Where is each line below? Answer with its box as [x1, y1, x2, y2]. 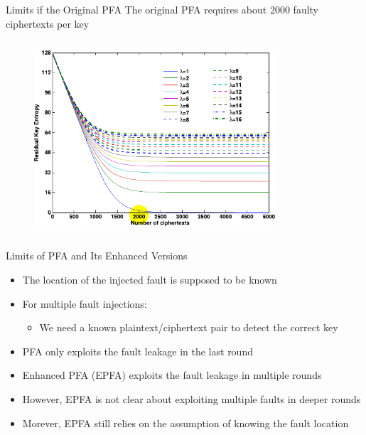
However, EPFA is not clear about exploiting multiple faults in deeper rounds [22, 391, 361, 406]
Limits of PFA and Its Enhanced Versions [6, 248, 188, 263]
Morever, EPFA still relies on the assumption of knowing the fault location [22, 415, 349, 430]
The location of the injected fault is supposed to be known [22, 272, 277, 286]
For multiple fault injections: [22, 296, 147, 311]
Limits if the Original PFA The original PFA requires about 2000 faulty [6, 2, 319, 16]
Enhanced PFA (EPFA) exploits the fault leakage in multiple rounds [22, 367, 322, 382]
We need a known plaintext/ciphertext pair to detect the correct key [39, 320, 338, 335]
